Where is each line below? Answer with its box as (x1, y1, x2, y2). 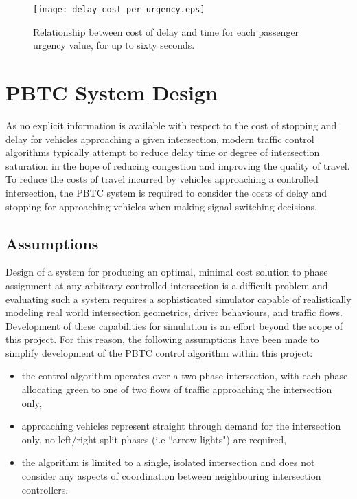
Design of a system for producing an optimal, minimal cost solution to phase (5, 265, 328, 279)
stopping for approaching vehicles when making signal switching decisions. (5, 199, 318, 213)
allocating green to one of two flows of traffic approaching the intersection (21, 382, 332, 397)
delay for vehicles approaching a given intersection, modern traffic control (5, 131, 314, 146)
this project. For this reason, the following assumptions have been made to (5, 332, 319, 346)
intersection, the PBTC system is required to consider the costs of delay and (5, 185, 327, 199)
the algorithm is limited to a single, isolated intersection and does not (21, 455, 315, 469)
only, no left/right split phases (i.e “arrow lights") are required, (21, 432, 287, 446)
